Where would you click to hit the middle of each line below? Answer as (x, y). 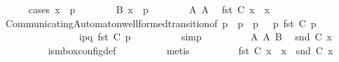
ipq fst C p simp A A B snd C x (205, 37)
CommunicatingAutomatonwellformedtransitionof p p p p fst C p (161, 23)
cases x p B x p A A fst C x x (149, 9)
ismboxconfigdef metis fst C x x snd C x (191, 50)
